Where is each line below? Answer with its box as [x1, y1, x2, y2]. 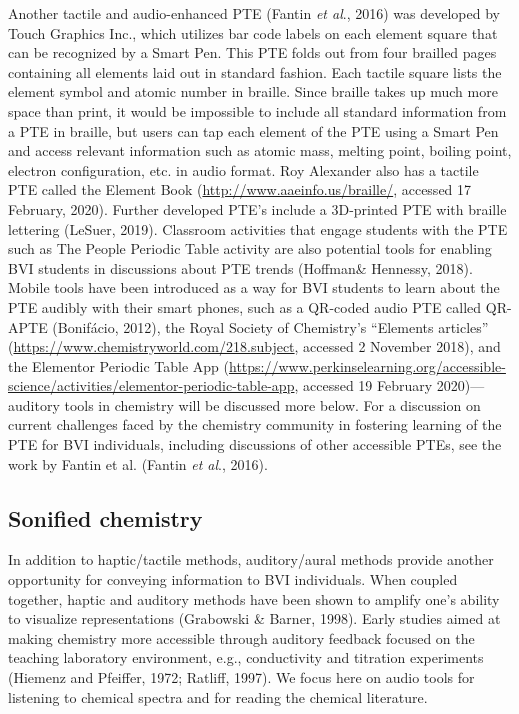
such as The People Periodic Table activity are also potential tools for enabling [8, 238, 492, 259]
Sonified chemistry [8, 502, 203, 533]
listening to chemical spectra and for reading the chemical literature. [8, 686, 428, 707]
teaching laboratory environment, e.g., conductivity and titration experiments [8, 647, 484, 668]
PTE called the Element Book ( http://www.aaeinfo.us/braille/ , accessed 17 [8, 179, 472, 200]
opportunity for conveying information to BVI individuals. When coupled [8, 569, 458, 590]
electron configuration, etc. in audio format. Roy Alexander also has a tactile [8, 159, 479, 180]
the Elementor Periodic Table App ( [8, 355, 229, 376]
